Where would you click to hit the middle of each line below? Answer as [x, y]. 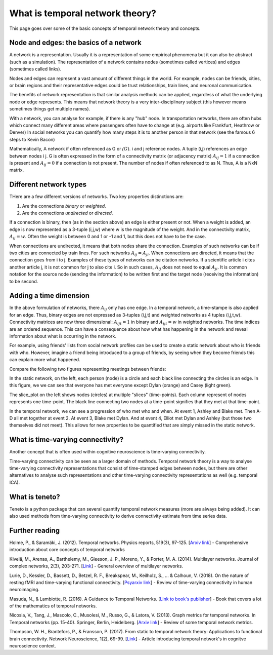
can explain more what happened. [45, 360]
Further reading [35, 530]
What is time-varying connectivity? [66, 440]
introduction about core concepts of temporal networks [67, 550]
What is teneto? [35, 497]
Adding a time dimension [49, 296]
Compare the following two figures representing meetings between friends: [88, 369]
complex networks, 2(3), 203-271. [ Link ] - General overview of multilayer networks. [96, 566]
